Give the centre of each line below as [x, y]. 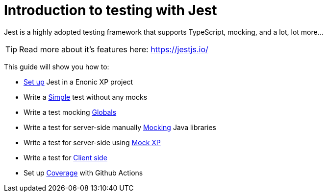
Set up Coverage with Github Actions [83, 173]
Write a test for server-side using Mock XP [92, 142]
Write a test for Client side [65, 157]
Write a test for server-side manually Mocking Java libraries [120, 127]
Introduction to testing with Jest [111, 10]
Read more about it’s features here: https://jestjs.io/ [114, 49]
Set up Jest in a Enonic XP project [78, 82]
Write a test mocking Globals [70, 112]
